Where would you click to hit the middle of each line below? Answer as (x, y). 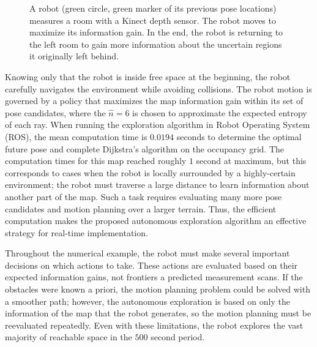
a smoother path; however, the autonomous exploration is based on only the (147, 301)
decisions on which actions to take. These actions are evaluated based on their (151, 265)
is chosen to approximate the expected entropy (220, 112)
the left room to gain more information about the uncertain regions (156, 44)
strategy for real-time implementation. (76, 232)
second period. (178, 337)
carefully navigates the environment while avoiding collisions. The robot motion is (158, 88)
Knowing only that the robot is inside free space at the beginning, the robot (148, 76)
